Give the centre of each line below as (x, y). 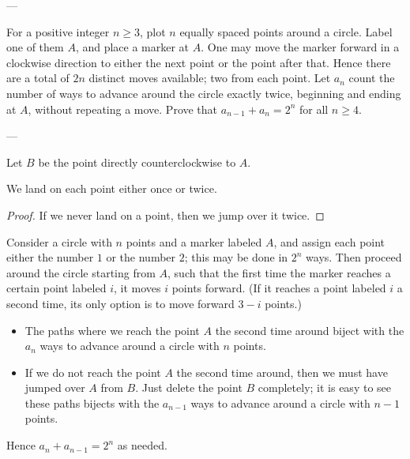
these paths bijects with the (92, 403)
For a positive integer (58, 31)
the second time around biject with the (310, 330)
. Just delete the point (189, 388)
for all (314, 109)
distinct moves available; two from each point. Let (210, 78)
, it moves (137, 288)
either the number (50, 257)
